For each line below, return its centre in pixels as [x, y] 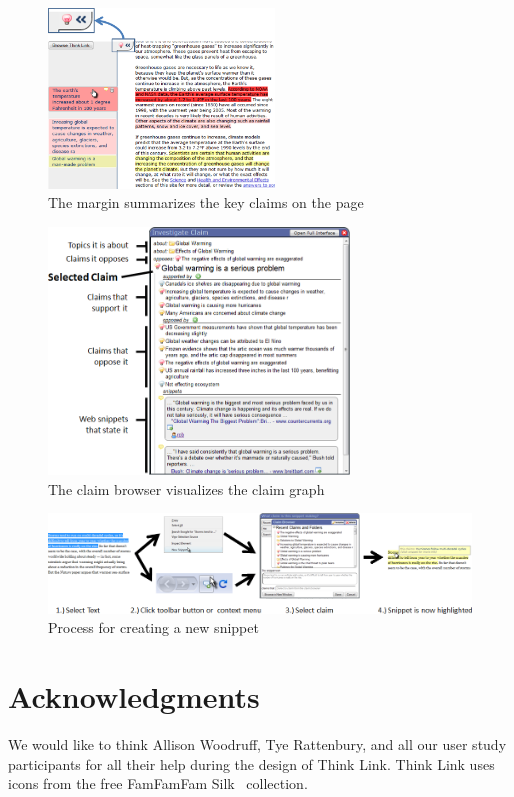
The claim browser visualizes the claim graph [186, 488]
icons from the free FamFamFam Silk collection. [158, 783]
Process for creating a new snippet [153, 627]
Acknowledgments [134, 696]
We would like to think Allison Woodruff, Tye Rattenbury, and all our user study [257, 744]
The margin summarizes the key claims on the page [206, 202]
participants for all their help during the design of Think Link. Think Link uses [251, 763]
